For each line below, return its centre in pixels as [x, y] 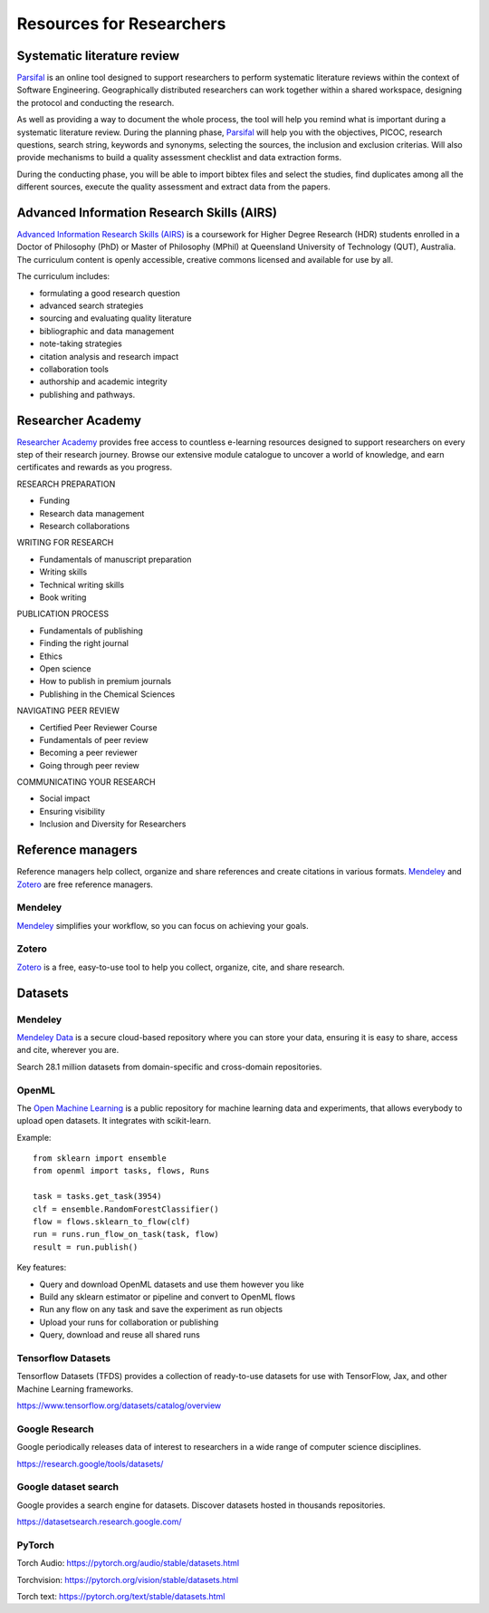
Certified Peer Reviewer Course [98, 727]
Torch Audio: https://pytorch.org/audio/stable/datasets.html [128, 1563]
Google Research [55, 1429]
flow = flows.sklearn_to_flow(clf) [112, 1222]
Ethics [51, 656]
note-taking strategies [81, 343]
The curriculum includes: [63, 276]
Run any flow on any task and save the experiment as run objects [161, 1309]
